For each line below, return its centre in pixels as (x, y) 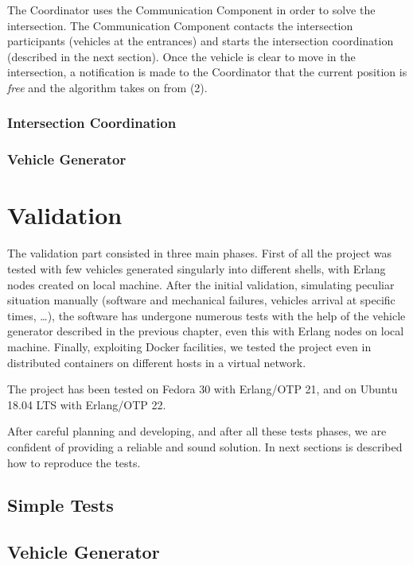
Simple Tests (60, 505)
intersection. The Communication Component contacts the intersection (180, 25)
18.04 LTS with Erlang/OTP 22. (87, 404)
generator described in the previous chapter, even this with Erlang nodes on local (206, 331)
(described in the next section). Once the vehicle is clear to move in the (181, 56)
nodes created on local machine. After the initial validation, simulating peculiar (201, 284)
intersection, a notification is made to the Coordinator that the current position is (207, 72)
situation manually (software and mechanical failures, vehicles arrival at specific (201, 300)
